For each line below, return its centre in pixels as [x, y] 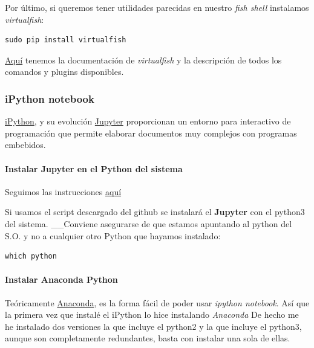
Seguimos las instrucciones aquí [63, 191]
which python [31, 256]
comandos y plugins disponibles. [64, 72]
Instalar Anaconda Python [61, 279]
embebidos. [25, 145]
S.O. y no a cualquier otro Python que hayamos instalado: [113, 235]
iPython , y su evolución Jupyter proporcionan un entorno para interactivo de [148, 121]
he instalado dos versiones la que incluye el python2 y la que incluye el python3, [153, 326]
